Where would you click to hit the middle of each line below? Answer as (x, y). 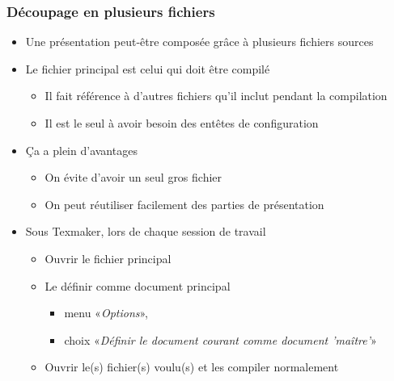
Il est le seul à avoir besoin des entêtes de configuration (182, 123)
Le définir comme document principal (138, 285)
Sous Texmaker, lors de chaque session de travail (146, 231)
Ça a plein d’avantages (81, 150)
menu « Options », (106, 313)
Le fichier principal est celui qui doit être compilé (148, 68)
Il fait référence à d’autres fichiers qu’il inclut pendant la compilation (216, 96)
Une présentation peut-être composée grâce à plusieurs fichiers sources (199, 42)
